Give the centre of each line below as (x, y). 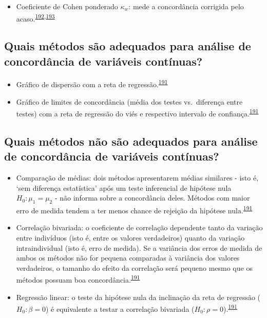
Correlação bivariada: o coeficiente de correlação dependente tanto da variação (139, 227)
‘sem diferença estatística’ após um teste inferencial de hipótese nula (124, 187)
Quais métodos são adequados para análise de (128, 46)
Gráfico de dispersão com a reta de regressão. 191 (92, 84)
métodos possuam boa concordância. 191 (78, 279)
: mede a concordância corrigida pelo (186, 6)
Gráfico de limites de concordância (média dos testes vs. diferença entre (129, 101)
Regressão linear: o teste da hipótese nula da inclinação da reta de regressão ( (138, 297)
